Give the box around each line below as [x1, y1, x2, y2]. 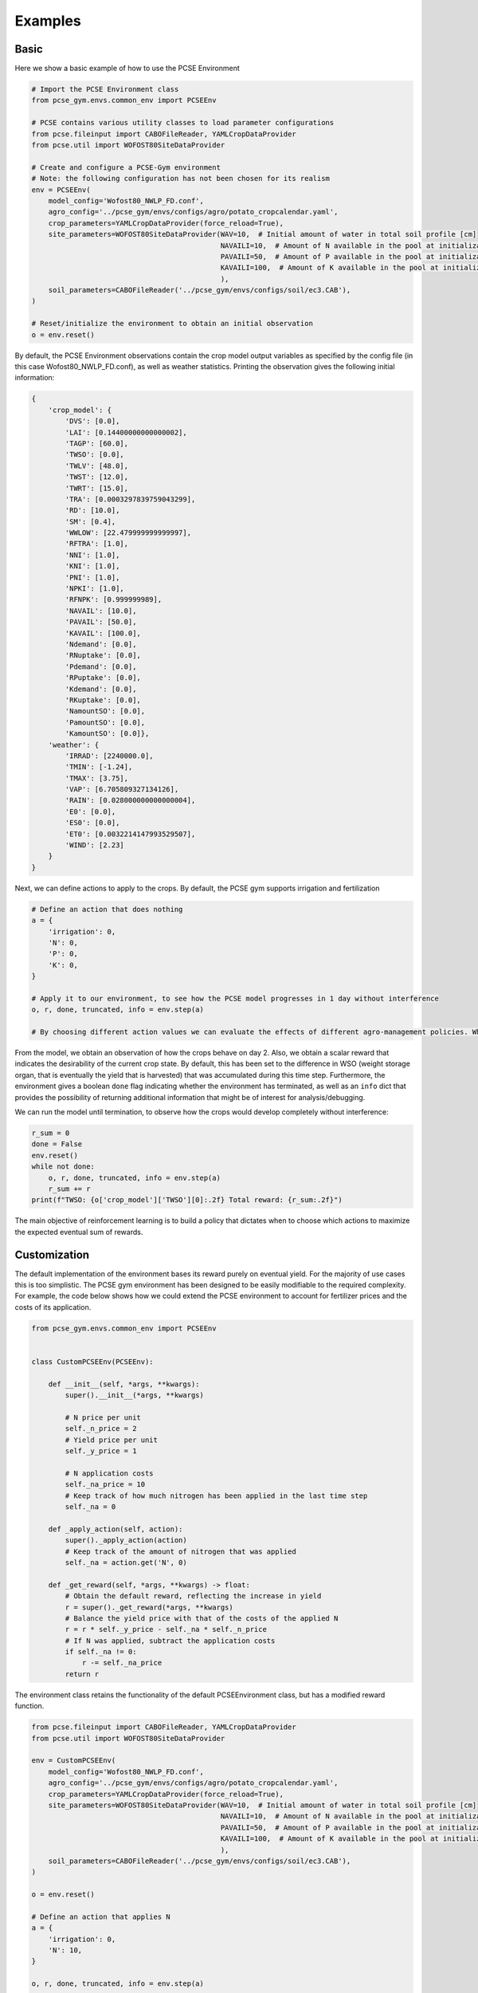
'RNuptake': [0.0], [65, 651, 141, 660]
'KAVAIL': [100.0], [65, 628, 141, 638]
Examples [14, 12, 81, 29]
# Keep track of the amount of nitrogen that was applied [65, 1547, 296, 1556]
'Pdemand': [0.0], [65, 662, 137, 671]
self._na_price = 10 [65, 1480, 146, 1489]
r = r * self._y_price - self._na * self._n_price [65, 1625, 267, 1634]
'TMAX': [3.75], [65, 773, 129, 783]
